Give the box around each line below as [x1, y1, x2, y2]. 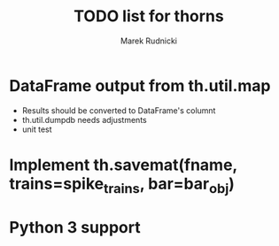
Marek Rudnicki [120, 35, 177, 46]
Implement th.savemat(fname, [9, 155, 237, 174]
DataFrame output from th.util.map [9, 75, 271, 96]
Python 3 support [9, 217, 141, 237]
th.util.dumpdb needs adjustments [21, 114, 148, 125]
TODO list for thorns [74, 6, 224, 27]
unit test [21, 124, 52, 135]
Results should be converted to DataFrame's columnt [21, 104, 216, 116]
